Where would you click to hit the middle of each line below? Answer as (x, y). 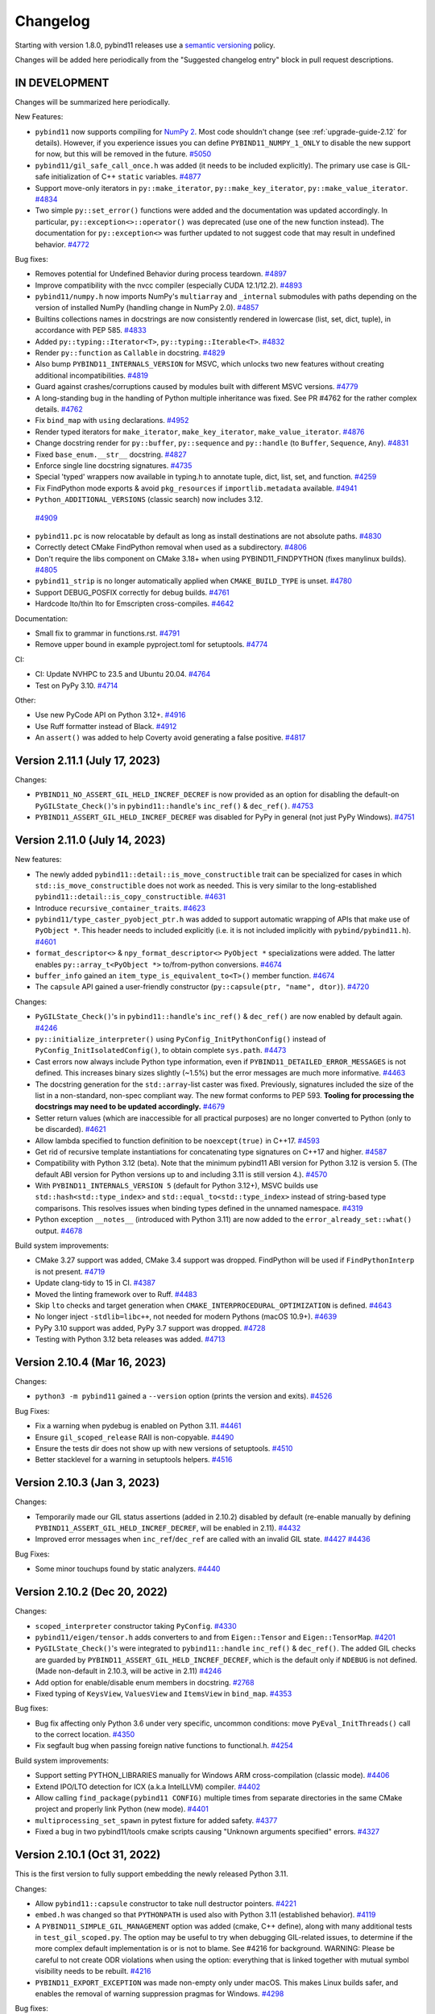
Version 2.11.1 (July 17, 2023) (88, 760)
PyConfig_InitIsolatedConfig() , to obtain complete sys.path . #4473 (161, 1051)
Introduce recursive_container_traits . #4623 (120, 908)
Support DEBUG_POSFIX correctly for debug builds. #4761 (132, 592)
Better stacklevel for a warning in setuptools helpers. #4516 (134, 1460)
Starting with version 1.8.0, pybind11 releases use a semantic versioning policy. (145, 45)
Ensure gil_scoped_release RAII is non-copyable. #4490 (135, 1437)
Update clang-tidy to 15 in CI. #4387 (95, 1283)
